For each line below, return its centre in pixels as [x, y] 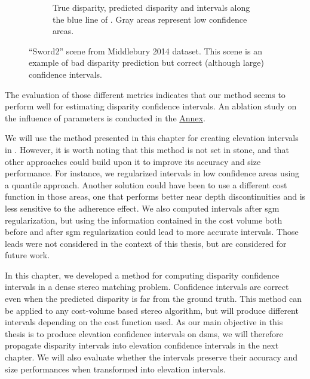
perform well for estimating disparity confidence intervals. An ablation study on [151, 106]
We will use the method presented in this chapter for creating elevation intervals [152, 138]
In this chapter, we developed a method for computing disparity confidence [142, 275]
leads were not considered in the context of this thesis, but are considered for [146, 243]
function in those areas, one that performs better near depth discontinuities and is [155, 196]
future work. [27, 255]
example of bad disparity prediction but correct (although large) [146, 62]
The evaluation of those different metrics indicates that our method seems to [145, 94]
